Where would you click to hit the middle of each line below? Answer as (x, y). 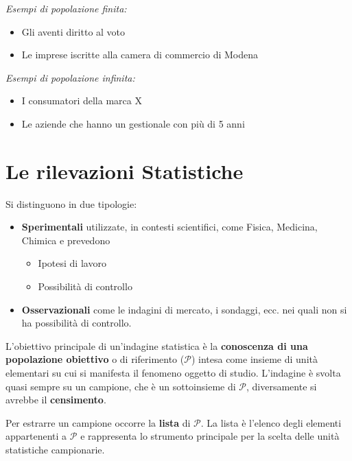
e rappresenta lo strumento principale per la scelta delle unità (210, 436)
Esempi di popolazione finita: (66, 8)
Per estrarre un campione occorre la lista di (98, 422)
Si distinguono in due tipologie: (71, 203)
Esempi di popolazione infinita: (70, 77)
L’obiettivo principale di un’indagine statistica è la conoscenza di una (157, 345)
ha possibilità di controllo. (77, 323)
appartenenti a (36, 436)
